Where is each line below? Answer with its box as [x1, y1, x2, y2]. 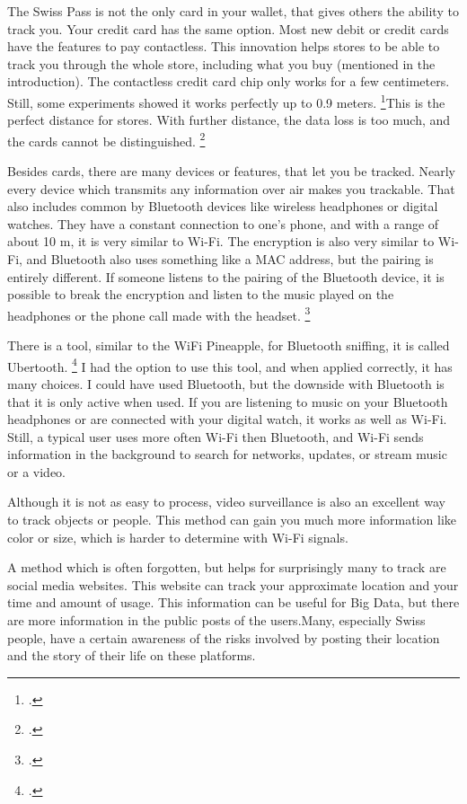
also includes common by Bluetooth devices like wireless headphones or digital [7, 197, 438, 216]
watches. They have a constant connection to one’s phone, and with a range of [7, 214, 439, 233]
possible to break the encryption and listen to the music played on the [7, 285, 394, 304]
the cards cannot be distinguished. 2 [7, 128, 206, 150]
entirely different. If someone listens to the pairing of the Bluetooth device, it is [7, 267, 445, 286]
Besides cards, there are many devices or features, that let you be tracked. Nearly [7, 162, 455, 181]
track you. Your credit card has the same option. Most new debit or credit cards [7, 19, 449, 38]
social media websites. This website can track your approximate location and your [7, 575, 459, 594]
